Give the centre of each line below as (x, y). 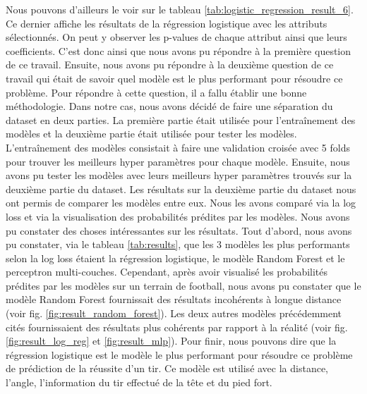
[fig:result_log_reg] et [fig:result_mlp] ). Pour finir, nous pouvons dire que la (171, 341)
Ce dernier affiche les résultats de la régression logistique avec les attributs (167, 23)
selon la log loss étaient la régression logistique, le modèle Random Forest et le (175, 258)
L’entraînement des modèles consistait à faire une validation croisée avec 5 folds (178, 147)
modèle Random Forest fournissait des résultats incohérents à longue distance (174, 299)
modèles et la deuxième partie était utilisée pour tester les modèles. (151, 134)
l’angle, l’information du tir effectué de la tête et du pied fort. (139, 382)
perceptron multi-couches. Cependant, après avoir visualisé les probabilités (167, 272)
